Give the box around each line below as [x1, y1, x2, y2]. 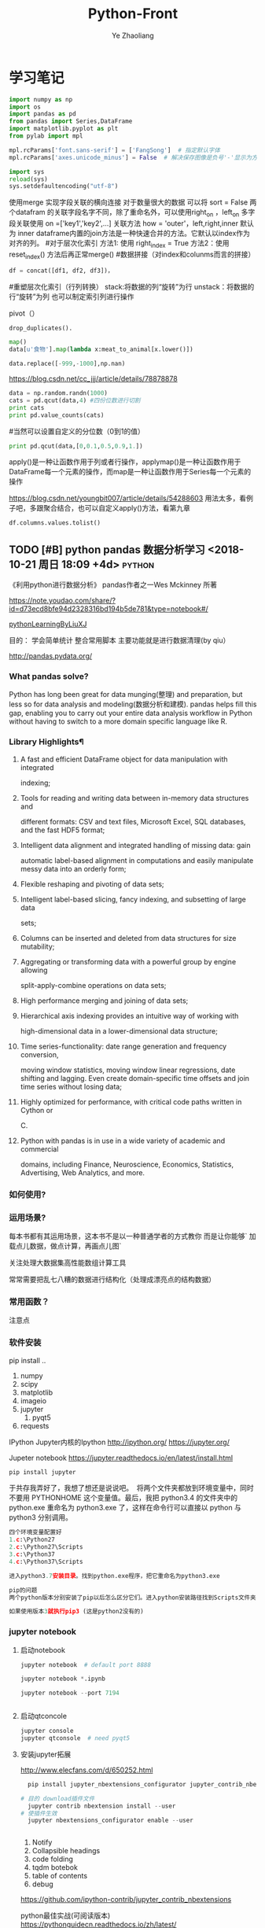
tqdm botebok [31, 1863, 78, 1872]
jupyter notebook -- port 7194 [20, 1689, 120, 1698]
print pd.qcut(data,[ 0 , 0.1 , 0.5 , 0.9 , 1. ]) [9, 442, 144, 450]
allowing [20, 965, 48, 975]
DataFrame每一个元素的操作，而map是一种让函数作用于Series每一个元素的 [9, 467, 252, 477]
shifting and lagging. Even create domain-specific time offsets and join [20, 1073, 250, 1082]
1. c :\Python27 [9, 1535, 56, 1544]
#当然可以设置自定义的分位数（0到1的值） [9, 426, 145, 436]
